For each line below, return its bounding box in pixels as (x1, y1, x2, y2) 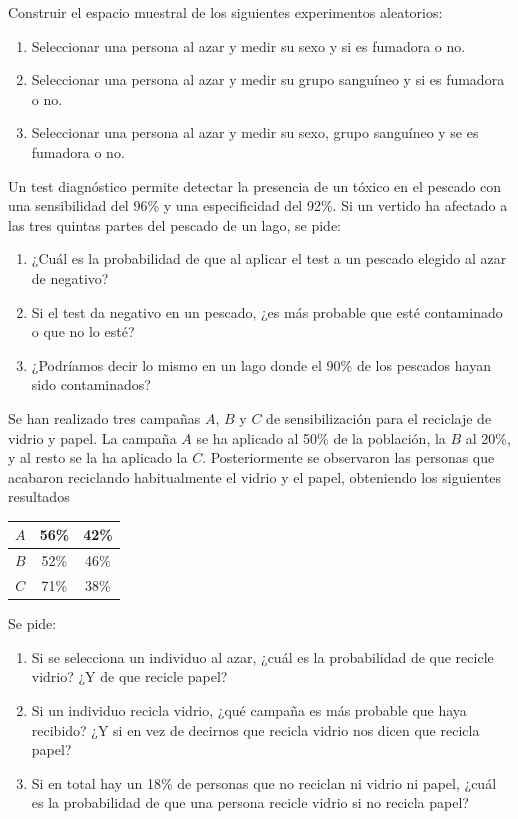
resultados (8, 486, 70, 507)
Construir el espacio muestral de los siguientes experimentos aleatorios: (8, 2, 443, 22)
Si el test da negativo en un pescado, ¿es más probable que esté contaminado (31, 301, 503, 322)
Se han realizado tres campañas (8, 407, 201, 428)
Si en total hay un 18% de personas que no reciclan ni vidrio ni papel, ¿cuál (31, 772, 497, 793)
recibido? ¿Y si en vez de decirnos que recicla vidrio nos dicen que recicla (31, 719, 480, 740)
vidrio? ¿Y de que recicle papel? (31, 666, 228, 687)
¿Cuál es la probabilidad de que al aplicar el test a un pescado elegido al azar (31, 248, 507, 269)
